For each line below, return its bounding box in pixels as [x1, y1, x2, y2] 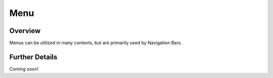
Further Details [9, 52, 58, 61]
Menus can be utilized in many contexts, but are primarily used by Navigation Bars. [9, 40, 182, 46]
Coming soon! [9, 65, 39, 72]
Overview [9, 26, 41, 35]
